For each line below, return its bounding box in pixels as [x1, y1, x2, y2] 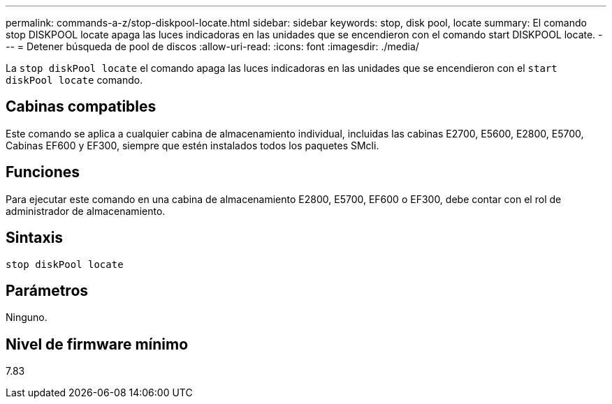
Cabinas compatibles [6, 98, 156, 116]
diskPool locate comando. [6, 74, 143, 86]
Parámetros [6, 281, 89, 299]
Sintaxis [6, 229, 64, 247]
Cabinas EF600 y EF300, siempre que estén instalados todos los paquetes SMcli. [6, 139, 379, 151]
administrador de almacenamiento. [6, 204, 166, 217]
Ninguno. [6, 311, 48, 324]
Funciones [6, 163, 80, 181]
